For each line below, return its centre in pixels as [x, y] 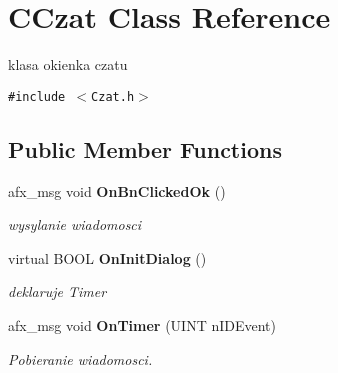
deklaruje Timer [57, 291]
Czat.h [113, 96]
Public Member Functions [145, 148]
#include [37, 96]
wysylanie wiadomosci [75, 224]
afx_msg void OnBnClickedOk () [117, 190]
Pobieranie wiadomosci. [80, 358]
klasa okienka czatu [68, 64]
